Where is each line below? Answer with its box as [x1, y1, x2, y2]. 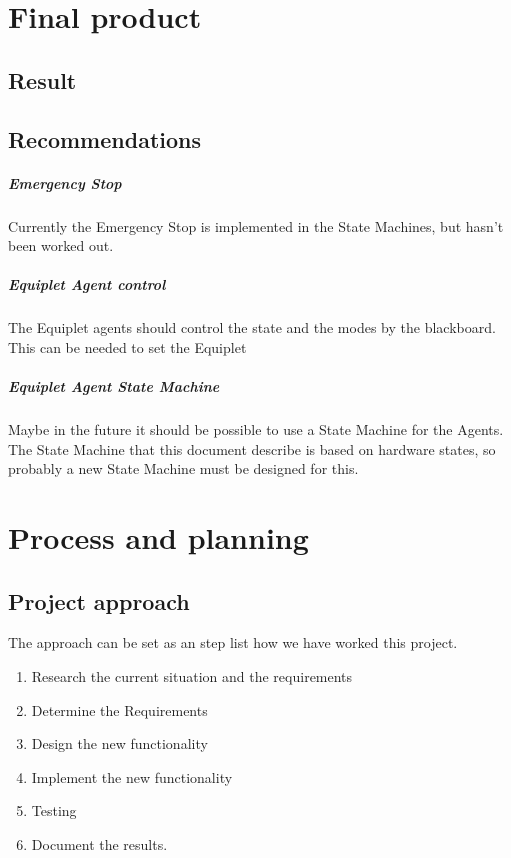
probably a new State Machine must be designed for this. [8, 458, 359, 479]
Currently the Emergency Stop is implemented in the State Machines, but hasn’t [8, 215, 504, 236]
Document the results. [31, 833, 168, 854]
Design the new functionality [31, 733, 208, 754]
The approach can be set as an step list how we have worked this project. [8, 632, 458, 653]
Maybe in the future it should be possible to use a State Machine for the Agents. [8, 419, 504, 439]
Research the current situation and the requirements [31, 665, 353, 686]
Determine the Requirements [31, 699, 208, 720]
